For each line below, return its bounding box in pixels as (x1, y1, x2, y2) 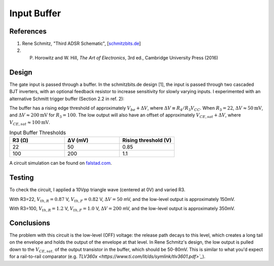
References (9, 27, 47, 36)
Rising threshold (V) (122, 137, 172, 144)
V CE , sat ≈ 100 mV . (9, 119, 50, 127)
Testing (9, 173, 34, 182)
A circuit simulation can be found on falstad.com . (9, 160, 112, 166)
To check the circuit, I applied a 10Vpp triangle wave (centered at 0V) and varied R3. (9, 187, 186, 193)
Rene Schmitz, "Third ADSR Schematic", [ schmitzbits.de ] (22, 41, 141, 47)
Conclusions (9, 219, 50, 227)
